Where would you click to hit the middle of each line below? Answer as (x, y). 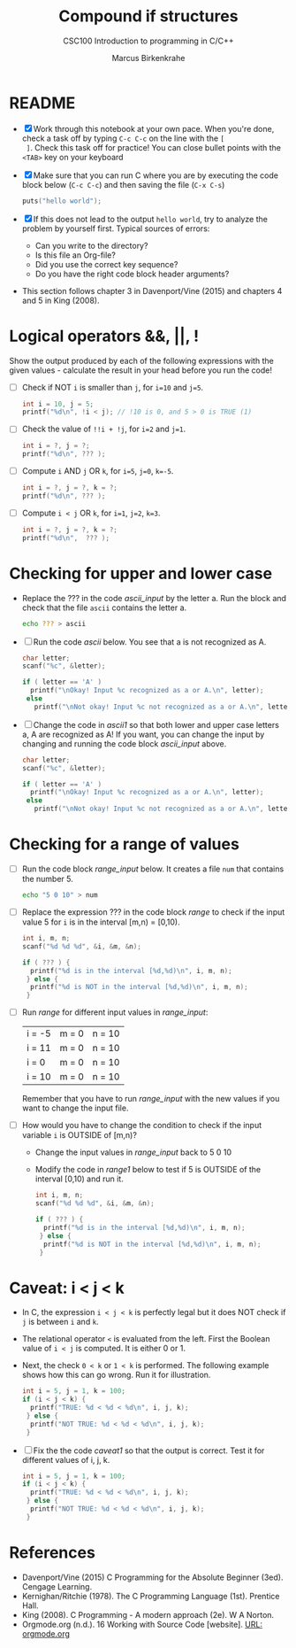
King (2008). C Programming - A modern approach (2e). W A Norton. (148, 1614)
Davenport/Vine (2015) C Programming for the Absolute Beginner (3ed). (152, 1577)
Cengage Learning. (57, 1586)
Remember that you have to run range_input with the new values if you (151, 1099)
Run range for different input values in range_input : (115, 1012)
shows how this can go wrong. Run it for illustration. (116, 1375)
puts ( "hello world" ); (62, 201)
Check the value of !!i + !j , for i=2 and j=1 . (104, 429)
